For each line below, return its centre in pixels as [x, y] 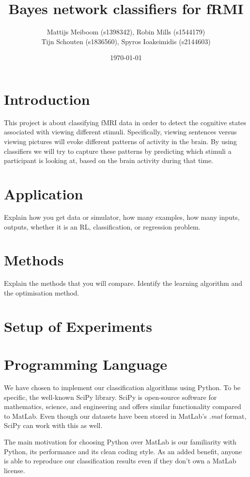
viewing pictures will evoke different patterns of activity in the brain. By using [120, 141]
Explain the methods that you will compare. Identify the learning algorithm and [123, 283]
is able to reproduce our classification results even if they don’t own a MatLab [120, 461]
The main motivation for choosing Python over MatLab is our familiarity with [120, 441]
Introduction [47, 99]
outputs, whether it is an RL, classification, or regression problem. [102, 226]
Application [44, 194]
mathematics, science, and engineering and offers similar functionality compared [123, 406]
